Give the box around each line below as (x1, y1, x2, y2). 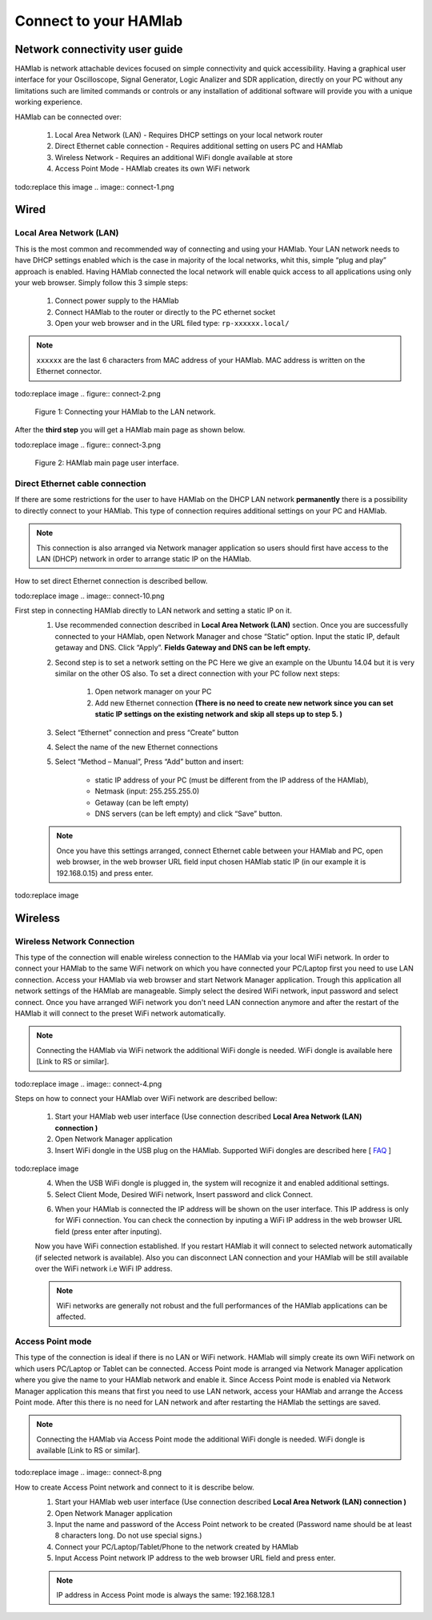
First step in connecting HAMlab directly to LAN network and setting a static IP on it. (14, 605, 292, 616)
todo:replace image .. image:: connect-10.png (14, 591, 165, 601)
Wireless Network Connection (14, 935, 135, 947)
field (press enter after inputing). (54, 1226, 162, 1236)
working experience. (14, 97, 83, 107)
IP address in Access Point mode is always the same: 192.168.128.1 (56, 1590, 275, 1599)
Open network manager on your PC (94, 687, 212, 697)
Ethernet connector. (36, 367, 102, 376)
